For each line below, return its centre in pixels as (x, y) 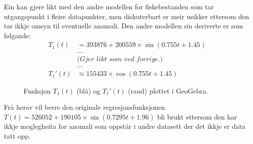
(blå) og (88, 90)
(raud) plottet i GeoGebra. (168, 90)
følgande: (17, 35)
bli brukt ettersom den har (197, 116)
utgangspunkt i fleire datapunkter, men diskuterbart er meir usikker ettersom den (126, 16)
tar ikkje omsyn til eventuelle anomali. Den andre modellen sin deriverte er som (124, 26)
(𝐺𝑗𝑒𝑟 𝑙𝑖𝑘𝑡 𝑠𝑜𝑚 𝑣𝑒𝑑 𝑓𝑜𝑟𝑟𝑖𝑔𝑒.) (120, 60)
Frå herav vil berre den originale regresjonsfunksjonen (84, 107)
